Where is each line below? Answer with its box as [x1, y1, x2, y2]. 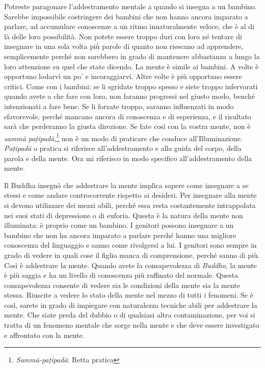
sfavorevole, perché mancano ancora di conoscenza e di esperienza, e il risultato [4, 111, 251, 121]
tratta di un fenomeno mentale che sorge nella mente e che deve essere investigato [4, 320, 259, 330]
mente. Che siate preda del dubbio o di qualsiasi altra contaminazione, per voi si [4, 309, 255, 320]
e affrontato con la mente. [4, 329, 85, 340]
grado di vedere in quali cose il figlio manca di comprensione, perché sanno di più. [4, 249, 260, 260]
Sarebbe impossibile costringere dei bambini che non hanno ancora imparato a [4, 11, 248, 21]
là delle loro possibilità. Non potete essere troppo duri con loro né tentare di [4, 31, 242, 41]
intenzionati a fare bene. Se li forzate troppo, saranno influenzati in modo [4, 100, 234, 111]
